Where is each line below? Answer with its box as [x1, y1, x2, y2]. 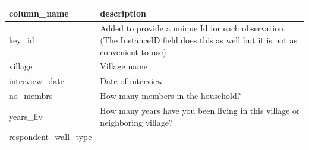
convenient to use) [100, 45, 166, 58]
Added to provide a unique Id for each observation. [100, 22, 286, 34]
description [100, 7, 146, 19]
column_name [9, 7, 69, 19]
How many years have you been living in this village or [100, 104, 300, 116]
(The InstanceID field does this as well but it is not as [100, 33, 297, 46]
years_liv [9, 110, 43, 122]
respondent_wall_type [9, 130, 92, 143]
